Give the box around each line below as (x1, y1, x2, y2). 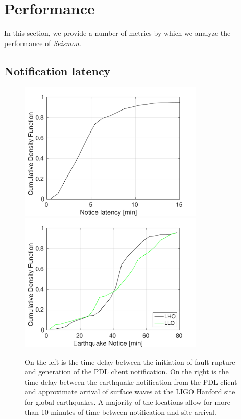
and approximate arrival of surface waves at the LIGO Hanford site (25, 386, 235, 397)
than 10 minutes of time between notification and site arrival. (25, 406, 216, 417)
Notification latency (4, 62, 111, 78)
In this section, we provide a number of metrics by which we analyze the (4, 28, 231, 38)
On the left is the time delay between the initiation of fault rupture (25, 356, 235, 367)
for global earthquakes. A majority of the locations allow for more (25, 396, 230, 407)
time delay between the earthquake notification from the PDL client (25, 376, 237, 387)
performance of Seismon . (4, 37, 81, 48)
